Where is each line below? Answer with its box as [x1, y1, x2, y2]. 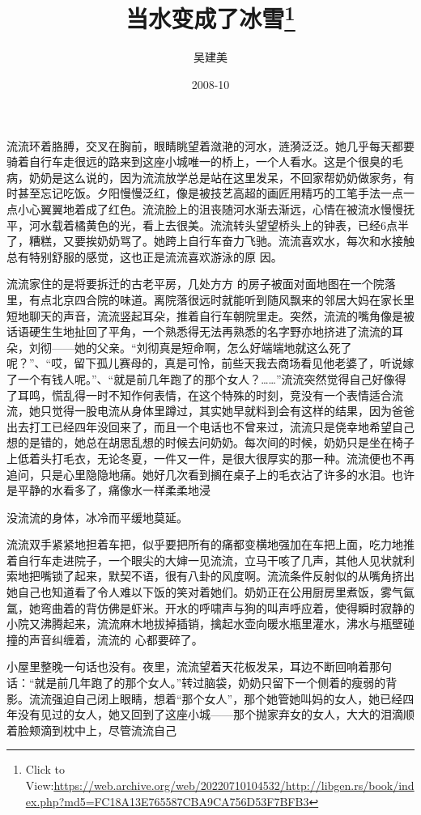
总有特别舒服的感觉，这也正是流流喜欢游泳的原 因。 [6, 248, 283, 265]
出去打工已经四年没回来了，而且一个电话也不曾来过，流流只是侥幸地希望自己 [6, 418, 415, 435]
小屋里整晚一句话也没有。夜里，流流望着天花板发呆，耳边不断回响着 [6, 658, 369, 675]
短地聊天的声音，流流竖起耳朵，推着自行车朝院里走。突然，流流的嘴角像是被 [6, 307, 415, 324]
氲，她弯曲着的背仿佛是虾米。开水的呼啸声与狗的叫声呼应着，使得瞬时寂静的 [6, 599, 415, 616]
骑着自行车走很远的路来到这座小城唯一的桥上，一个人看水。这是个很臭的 [6, 153, 392, 170]
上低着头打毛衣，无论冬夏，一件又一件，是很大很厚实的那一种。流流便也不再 [6, 449, 415, 466]
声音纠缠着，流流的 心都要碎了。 [28, 630, 203, 647]
